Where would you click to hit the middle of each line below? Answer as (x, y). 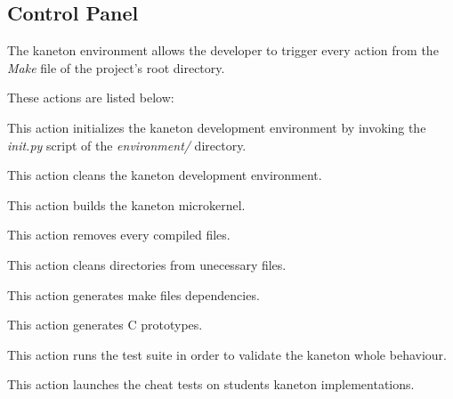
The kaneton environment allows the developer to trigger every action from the (223, 50)
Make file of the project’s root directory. (116, 67)
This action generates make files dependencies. (133, 294)
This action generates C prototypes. (105, 325)
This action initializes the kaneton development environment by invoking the (217, 127)
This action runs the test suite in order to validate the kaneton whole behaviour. (227, 354)
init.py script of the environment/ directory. (127, 145)
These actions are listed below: (91, 98)
